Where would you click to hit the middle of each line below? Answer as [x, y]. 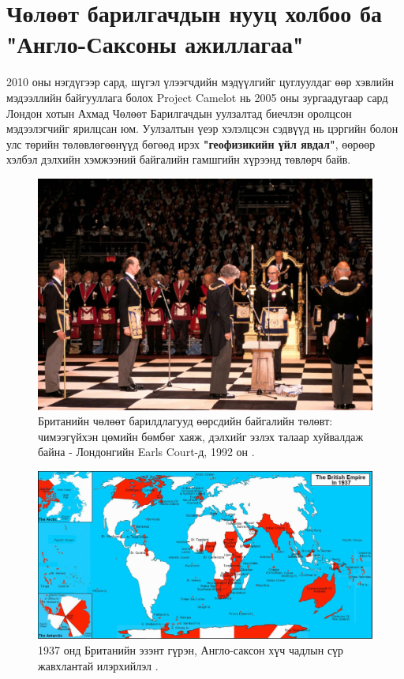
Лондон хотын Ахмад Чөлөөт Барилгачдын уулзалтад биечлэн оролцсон [179, 113]
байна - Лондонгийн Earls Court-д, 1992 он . [146, 452]
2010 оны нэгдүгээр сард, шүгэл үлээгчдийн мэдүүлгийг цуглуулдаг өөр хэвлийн [200, 82]
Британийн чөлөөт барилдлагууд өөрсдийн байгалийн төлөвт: [185, 421]
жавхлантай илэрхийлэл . [98, 665]
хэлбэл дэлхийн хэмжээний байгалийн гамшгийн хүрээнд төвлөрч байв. [179, 159]
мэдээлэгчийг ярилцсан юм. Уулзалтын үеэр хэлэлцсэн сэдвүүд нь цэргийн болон [202, 128]
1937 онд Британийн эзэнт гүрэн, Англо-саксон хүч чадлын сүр [191, 649]
